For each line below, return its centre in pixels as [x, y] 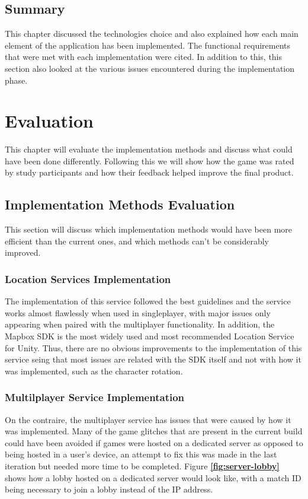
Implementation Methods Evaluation [120, 204]
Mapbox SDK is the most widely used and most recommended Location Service [150, 336]
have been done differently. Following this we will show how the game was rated [150, 160]
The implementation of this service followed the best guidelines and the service [148, 301]
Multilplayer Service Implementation [95, 397]
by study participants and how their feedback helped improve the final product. [149, 172]
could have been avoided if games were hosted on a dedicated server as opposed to [154, 442]
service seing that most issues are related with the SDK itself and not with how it [153, 359]
